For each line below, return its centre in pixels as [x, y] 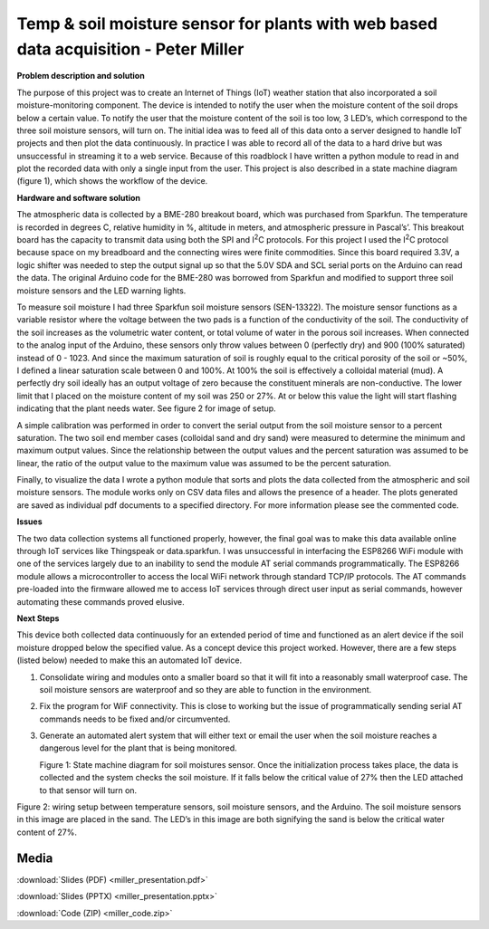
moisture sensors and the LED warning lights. [101, 291]
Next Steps [38, 618]
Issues [29, 522]
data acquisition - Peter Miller [130, 49]
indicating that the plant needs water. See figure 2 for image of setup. [146, 408]
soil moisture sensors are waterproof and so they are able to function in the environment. [206, 689]
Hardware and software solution [78, 197]
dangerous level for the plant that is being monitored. [138, 748]
